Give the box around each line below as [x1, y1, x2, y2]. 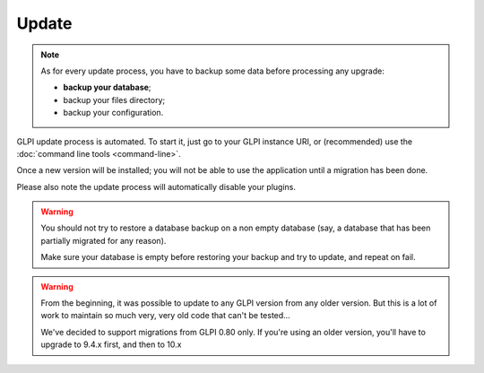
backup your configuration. [63, 108, 164, 118]
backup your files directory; [63, 94, 166, 105]
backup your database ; [63, 82, 151, 93]
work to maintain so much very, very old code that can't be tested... [40, 310, 290, 321]
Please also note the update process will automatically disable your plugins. [16, 181, 296, 192]
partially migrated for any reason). [40, 235, 167, 246]
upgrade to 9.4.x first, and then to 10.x [40, 339, 182, 350]
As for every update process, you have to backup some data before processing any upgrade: [40, 65, 385, 76]
